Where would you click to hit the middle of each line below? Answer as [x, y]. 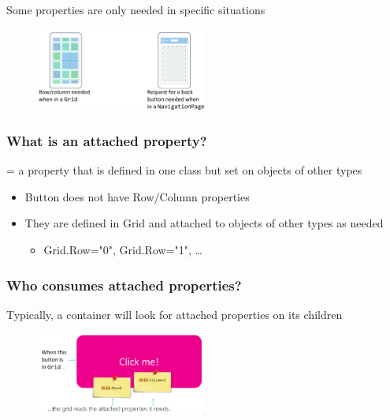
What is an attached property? [107, 141]
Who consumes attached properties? [124, 285]
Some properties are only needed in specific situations [136, 9]
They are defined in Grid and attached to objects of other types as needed [204, 223]
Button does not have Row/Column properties [137, 196]
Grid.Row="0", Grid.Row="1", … [123, 250]
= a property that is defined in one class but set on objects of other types [184, 170]
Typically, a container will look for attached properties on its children [175, 314]
